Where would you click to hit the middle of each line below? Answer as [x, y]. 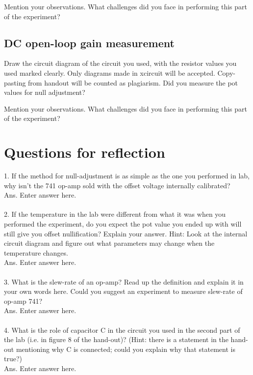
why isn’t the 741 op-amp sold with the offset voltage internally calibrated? [117, 185]
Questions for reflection [85, 152]
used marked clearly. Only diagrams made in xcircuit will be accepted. [110, 72]
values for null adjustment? [45, 92]
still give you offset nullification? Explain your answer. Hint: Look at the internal [126, 233]
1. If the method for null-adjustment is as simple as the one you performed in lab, [127, 176]
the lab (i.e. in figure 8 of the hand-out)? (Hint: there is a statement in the [116, 339]
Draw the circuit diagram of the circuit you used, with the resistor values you [120, 63]
